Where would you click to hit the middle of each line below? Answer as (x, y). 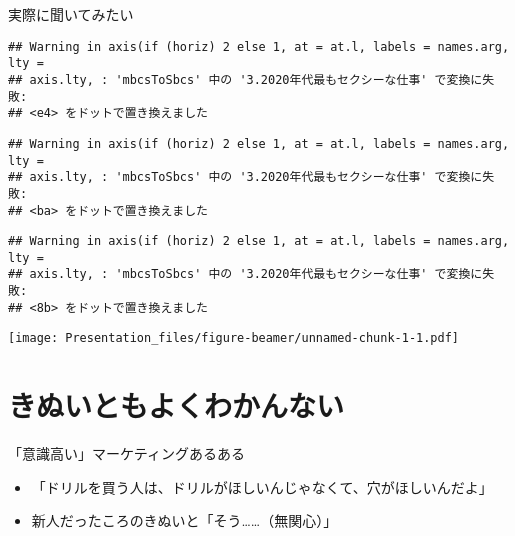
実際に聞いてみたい (71, 14)
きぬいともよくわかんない (176, 405)
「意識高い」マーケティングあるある (126, 453)
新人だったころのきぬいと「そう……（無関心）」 (184, 520)
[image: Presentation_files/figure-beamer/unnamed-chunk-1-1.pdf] (234, 338)
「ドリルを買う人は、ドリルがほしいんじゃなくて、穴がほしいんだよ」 (262, 486)
